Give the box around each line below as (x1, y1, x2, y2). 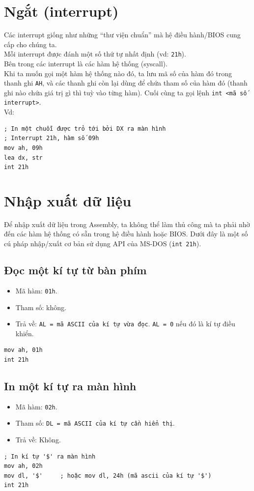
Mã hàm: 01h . (15, 285, 57, 295)
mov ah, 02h (4, 462, 43, 470)
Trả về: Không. (15, 434, 61, 445)
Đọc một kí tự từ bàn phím (4, 262, 147, 278)
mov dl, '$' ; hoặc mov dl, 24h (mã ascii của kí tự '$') (4, 472, 212, 479)
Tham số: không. (15, 302, 66, 312)
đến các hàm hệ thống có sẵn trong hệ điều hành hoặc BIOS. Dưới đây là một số (4, 229, 248, 239)
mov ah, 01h (4, 347, 43, 354)
